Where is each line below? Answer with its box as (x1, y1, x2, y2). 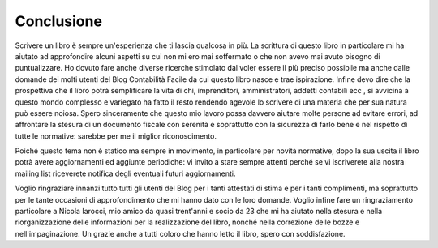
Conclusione (15, 12, 103, 30)
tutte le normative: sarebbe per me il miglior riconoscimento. (15, 130, 217, 141)
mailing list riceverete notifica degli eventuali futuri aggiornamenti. (15, 169, 236, 178)
